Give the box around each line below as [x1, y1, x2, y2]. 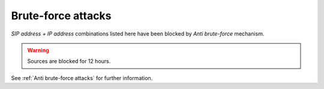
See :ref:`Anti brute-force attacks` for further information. [11, 74, 153, 81]
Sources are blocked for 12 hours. [27, 58, 111, 65]
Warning [27, 46, 49, 54]
